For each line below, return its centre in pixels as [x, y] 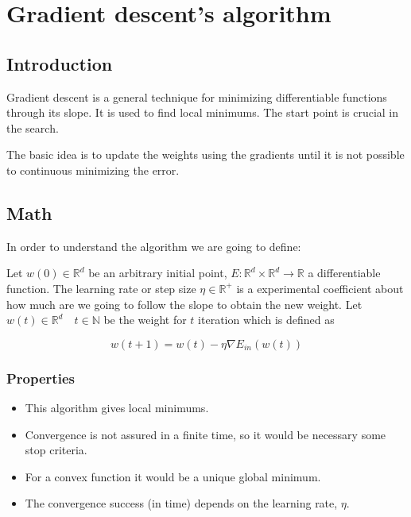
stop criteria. [56, 450]
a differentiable [344, 273]
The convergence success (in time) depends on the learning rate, [181, 503]
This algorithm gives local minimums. [117, 407]
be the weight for [145, 320]
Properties [41, 378]
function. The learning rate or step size [101, 288]
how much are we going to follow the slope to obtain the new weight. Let [184, 304]
